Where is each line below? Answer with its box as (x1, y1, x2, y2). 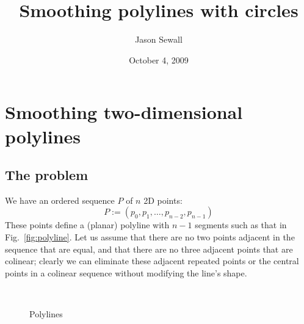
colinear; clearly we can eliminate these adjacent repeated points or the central (5, 254, 299, 267)
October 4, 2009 (129, 53, 189, 66)
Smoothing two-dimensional (5, 99, 243, 124)
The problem (5, 165, 89, 184)
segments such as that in (195, 218, 287, 231)
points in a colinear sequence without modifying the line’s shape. (5, 266, 247, 279)
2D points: (143, 193, 183, 206)
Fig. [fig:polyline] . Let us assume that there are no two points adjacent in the (5, 231, 295, 243)
